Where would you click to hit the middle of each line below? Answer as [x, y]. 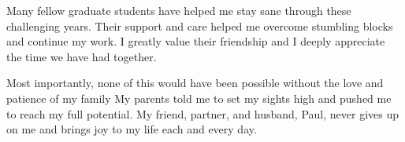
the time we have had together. [82, 56]
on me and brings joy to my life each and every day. [132, 129]
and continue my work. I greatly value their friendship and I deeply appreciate [196, 41]
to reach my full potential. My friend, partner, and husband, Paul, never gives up [203, 113]
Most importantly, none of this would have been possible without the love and [195, 83]
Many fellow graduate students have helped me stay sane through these [179, 10]
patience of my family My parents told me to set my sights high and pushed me [199, 98]
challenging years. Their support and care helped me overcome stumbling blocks [200, 25]
